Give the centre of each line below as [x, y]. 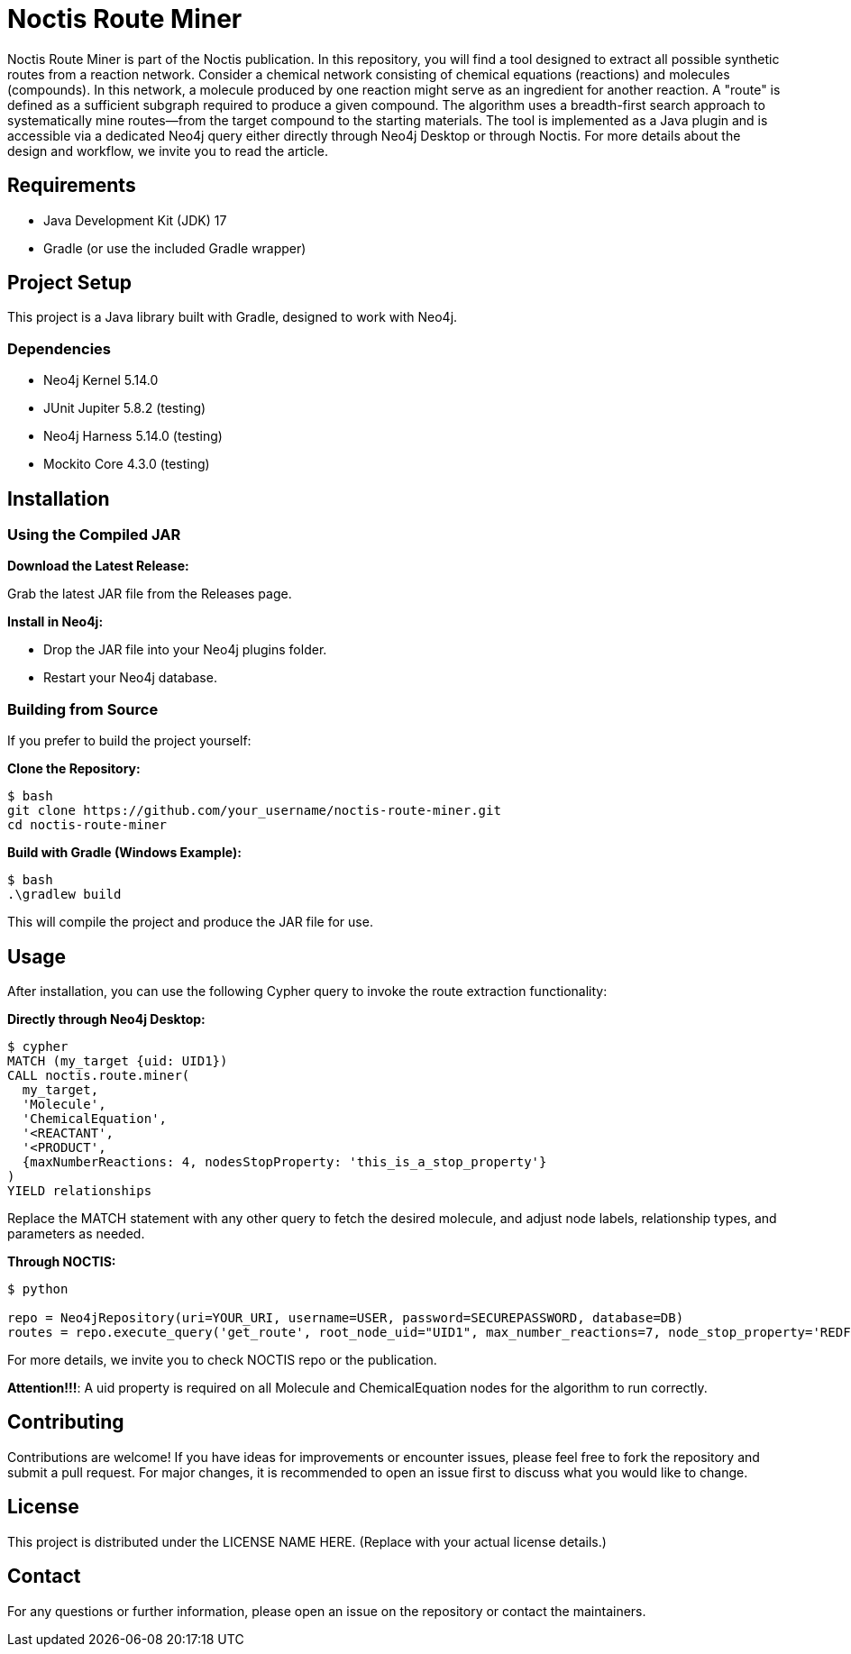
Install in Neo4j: [55, 622]
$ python [38, 1289]
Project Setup [70, 283]
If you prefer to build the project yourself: [129, 741]
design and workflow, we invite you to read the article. [168, 151]
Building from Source [83, 709]
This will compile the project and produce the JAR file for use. [190, 922]
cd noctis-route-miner [87, 825]
